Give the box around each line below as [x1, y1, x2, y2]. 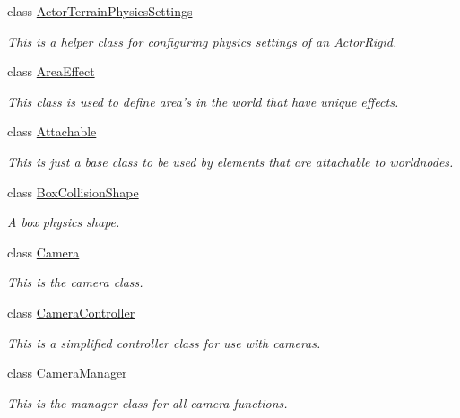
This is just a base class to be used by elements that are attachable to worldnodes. [7, 152, 454, 170]
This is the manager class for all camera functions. [7, 393, 288, 412]
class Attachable [7, 122, 97, 141]
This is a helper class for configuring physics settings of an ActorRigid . [7, 31, 397, 50]
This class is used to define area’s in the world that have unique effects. [7, 91, 399, 110]
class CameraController [7, 302, 135, 321]
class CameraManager [7, 363, 127, 382]
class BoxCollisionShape [7, 182, 139, 201]
